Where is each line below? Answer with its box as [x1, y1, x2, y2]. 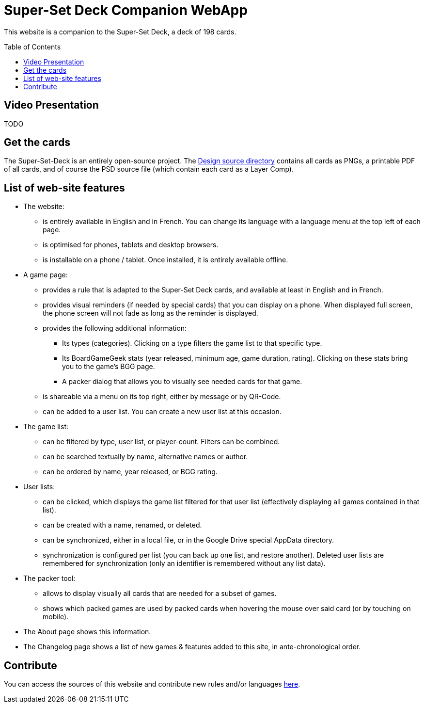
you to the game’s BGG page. [62, 362, 155, 371]
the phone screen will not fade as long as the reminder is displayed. [43, 309, 258, 318]
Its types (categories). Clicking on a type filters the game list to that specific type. [62, 339, 322, 348]
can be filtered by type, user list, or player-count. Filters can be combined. [43, 437, 280, 446]
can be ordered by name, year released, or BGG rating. [43, 467, 218, 476]
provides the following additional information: [43, 324, 187, 333]
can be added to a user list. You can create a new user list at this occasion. [43, 407, 282, 416]
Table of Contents [4, 42, 61, 51]
